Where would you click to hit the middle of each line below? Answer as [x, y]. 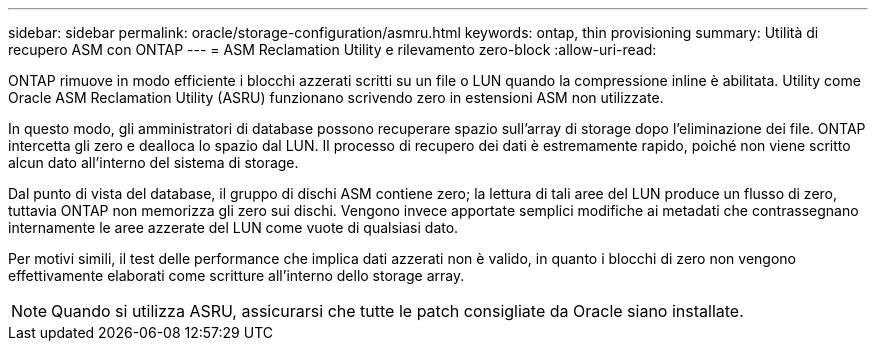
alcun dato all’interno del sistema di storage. [153, 162]
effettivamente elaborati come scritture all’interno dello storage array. [236, 275]
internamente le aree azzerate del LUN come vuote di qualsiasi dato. [233, 227]
